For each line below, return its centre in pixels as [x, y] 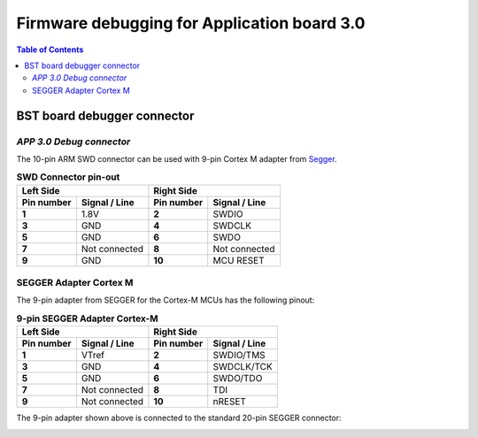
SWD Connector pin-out [68, 177]
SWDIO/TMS [239, 356]
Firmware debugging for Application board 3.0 [191, 23]
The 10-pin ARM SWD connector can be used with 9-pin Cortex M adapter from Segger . [177, 158]
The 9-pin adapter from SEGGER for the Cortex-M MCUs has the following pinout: [166, 300]
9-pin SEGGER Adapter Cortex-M [87, 318]
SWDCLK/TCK [243, 367]
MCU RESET [239, 260]
